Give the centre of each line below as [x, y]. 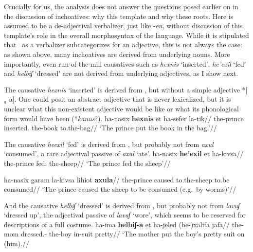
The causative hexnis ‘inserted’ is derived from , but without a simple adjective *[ [126, 89]
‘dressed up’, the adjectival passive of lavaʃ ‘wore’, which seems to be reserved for [125, 215]
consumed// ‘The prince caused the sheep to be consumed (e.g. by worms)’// [120, 189]
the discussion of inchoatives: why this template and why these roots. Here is [119, 16]
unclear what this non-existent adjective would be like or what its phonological [121, 108]
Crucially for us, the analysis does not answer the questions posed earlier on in [121, 6]
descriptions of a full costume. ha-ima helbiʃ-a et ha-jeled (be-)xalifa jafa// [117, 224]
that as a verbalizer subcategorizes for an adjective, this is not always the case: [123, 45]
